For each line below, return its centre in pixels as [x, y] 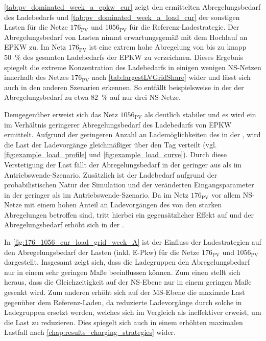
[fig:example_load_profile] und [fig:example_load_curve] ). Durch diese [116, 154]
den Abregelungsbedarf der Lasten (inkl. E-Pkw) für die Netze [102, 252]
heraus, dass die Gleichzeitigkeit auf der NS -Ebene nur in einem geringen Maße [128, 282]
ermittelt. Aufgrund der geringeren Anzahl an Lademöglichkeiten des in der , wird [132, 134]
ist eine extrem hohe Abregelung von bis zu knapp [168, 47]
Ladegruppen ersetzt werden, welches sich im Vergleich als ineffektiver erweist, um [133, 312]
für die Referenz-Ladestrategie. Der [184, 27]
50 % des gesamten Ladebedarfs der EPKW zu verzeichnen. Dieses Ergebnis [124, 57]
